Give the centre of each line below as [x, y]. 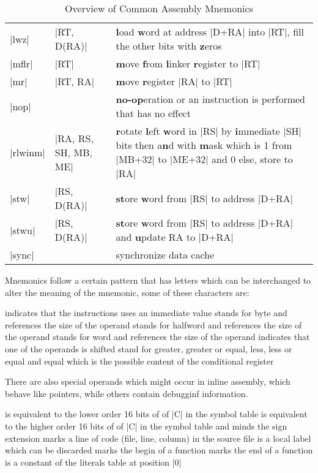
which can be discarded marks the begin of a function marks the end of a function [159, 450]
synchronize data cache [165, 255]
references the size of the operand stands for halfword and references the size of [153, 324]
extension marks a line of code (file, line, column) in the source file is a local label [158, 438]
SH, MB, [73, 152]
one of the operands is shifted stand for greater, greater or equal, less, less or [149, 348]
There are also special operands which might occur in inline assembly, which [148, 381]
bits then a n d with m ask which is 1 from [204, 145]
